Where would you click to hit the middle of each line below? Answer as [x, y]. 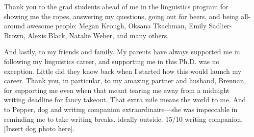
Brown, [15, 35]
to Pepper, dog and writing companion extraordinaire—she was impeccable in [121, 109]
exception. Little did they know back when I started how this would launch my [123, 71]
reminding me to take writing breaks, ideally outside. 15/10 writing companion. [124, 119]
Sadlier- [220, 26]
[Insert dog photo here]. [39, 128]
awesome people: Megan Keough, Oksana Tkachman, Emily [117, 26]
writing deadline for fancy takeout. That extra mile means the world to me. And [125, 100]
